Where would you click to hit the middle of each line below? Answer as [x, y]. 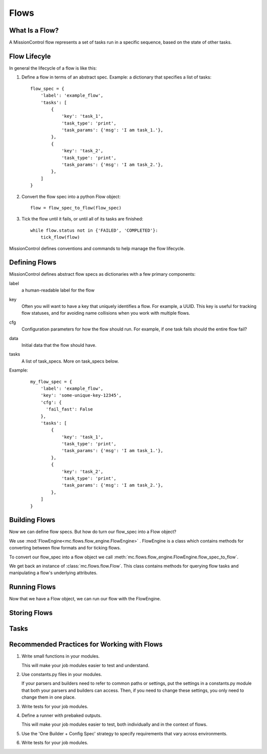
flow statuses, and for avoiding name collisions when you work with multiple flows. [106, 313]
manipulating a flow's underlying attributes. [53, 573]
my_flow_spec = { [51, 381]
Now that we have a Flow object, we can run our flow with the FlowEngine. [85, 599]
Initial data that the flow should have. [59, 345]
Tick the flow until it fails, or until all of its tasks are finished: [82, 219]
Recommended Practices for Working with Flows [86, 645]
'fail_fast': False [69, 409]
